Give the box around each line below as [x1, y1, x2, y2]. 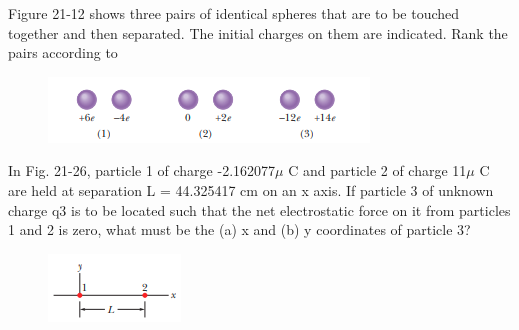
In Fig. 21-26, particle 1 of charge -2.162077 [8, 160, 276, 181]
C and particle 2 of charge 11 [288, 160, 467, 181]
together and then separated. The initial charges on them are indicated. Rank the [8, 22, 508, 43]
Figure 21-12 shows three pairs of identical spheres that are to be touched [8, 3, 460, 23]
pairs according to [8, 42, 118, 63]
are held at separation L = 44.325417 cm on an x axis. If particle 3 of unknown [8, 179, 494, 200]
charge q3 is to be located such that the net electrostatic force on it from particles [8, 199, 511, 220]
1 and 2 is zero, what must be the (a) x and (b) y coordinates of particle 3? [8, 219, 471, 240]
